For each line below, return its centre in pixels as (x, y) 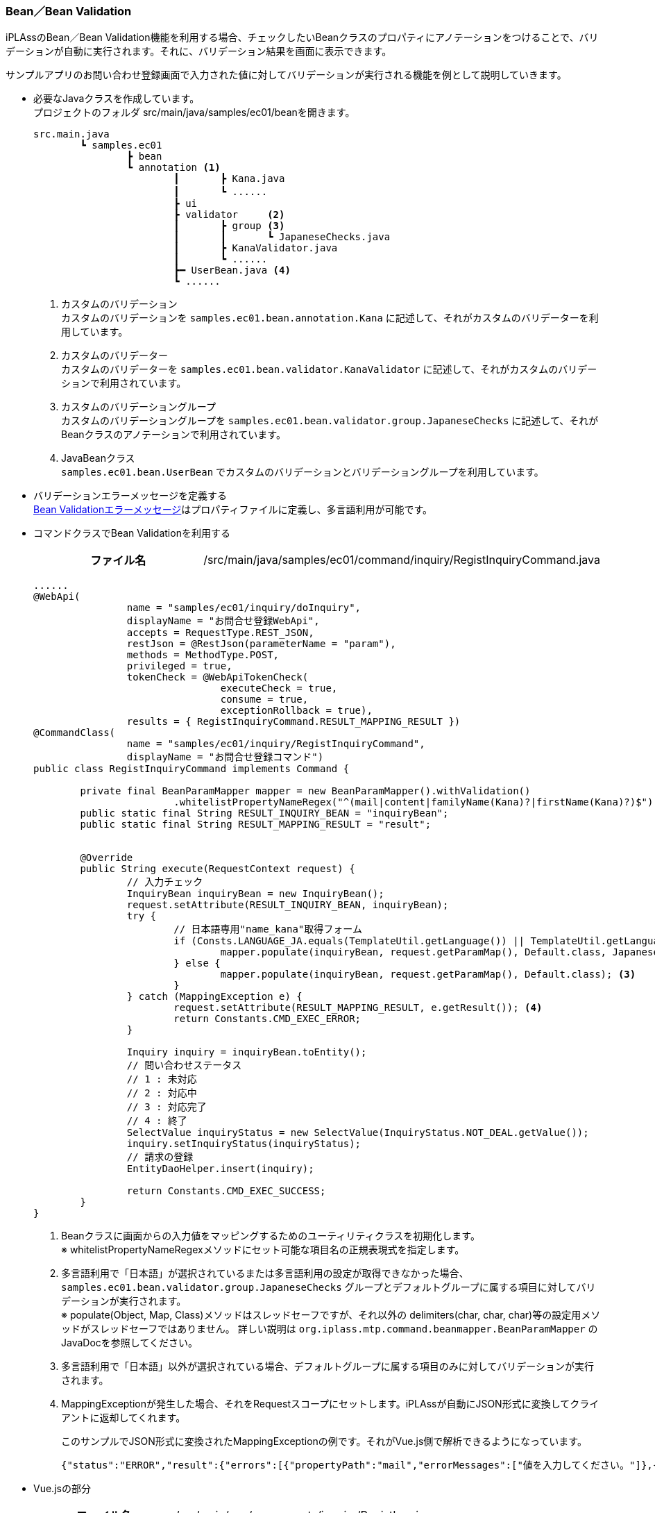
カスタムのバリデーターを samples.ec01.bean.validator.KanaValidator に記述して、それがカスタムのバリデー (329, 369)
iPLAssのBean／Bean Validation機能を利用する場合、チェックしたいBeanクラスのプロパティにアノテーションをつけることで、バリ (302, 37)
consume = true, (264, 700)
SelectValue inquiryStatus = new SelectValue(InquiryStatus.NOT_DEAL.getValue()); (358, 1133)
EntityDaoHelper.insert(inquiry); (220, 1169)
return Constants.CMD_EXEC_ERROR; (267, 1019)
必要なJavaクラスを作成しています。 (117, 99)
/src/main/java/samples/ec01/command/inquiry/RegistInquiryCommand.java (402, 560)
